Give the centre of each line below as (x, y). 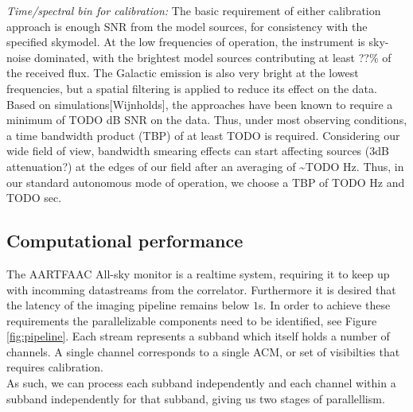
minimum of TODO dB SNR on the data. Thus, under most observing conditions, (207, 120)
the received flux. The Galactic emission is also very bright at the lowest (183, 73)
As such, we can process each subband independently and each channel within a (201, 383)
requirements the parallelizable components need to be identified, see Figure (192, 320)
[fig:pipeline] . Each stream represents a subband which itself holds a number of (198, 336)
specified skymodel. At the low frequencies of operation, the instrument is (186, 42)
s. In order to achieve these (325, 305)
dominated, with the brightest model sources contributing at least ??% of (213, 57)
